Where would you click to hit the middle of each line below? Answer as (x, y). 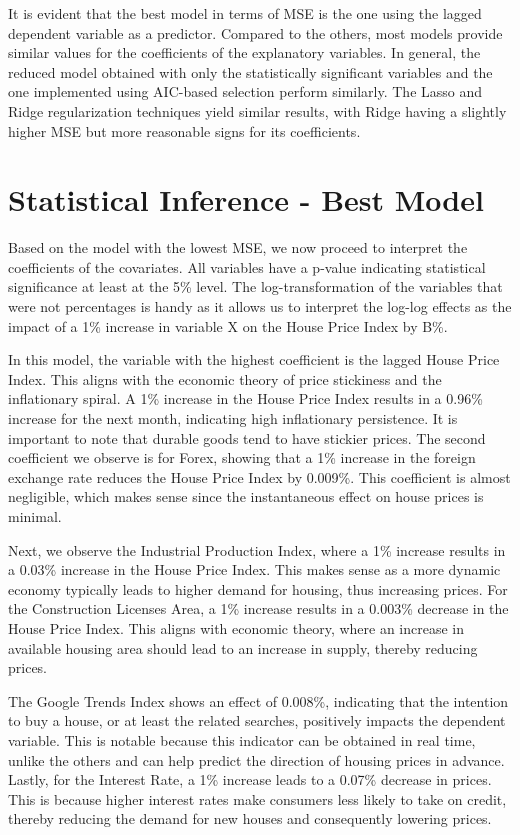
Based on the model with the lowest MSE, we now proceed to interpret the (238, 247)
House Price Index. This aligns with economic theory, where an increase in (236, 627)
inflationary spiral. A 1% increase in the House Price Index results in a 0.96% (245, 398)
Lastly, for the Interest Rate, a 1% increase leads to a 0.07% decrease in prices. (250, 779)
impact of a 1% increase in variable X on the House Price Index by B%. (228, 325)
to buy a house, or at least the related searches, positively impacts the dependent (257, 720)
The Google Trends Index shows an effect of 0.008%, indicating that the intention (258, 700)
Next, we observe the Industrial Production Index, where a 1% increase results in (257, 549)
